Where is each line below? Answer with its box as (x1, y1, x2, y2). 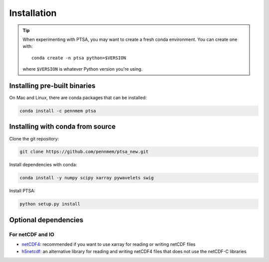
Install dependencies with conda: (9, 162, 77, 168)
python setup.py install (19, 201, 81, 207)
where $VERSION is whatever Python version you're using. (22, 66, 143, 72)
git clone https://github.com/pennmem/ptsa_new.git (19, 149, 149, 154)
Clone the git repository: (9, 135, 59, 141)
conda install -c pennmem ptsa (19, 108, 97, 114)
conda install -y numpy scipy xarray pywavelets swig (19, 175, 154, 181)
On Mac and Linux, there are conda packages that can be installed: (9, 95, 147, 101)
